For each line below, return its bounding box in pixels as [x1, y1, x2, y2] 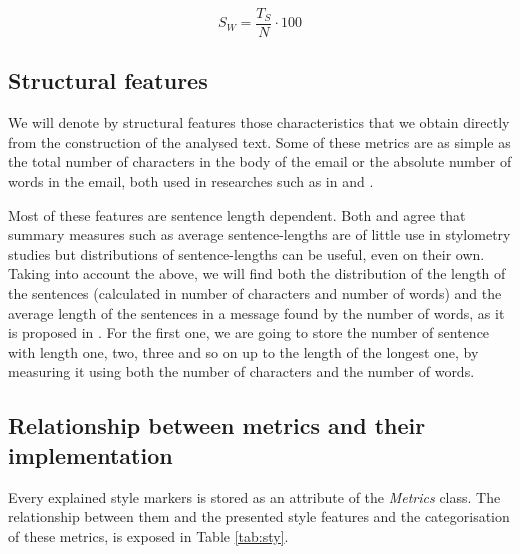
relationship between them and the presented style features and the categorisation [8, 506, 510, 527]
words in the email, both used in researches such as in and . [8, 171, 374, 192]
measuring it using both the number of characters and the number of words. [8, 361, 475, 382]
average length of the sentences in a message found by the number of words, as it [8, 302, 505, 323]
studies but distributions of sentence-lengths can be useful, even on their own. [8, 243, 485, 264]
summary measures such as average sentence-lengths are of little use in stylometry [8, 224, 511, 245]
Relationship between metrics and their [8, 410, 426, 441]
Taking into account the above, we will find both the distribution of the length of [8, 263, 506, 284]
